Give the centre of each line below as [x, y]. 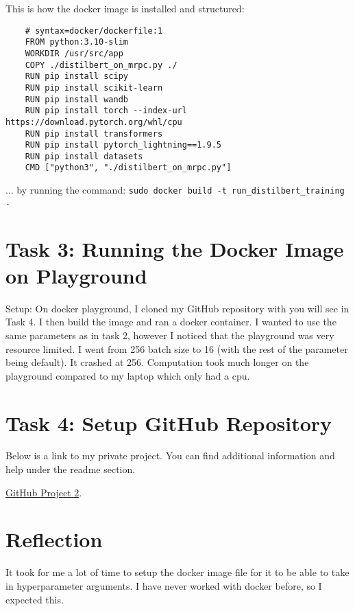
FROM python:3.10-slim [76, 42]
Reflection [54, 539]
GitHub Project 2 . [44, 492]
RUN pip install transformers [94, 134]
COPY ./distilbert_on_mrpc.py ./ [101, 65]
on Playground [76, 275]
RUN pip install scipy [76, 77]
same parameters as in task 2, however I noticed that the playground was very [170, 335]
